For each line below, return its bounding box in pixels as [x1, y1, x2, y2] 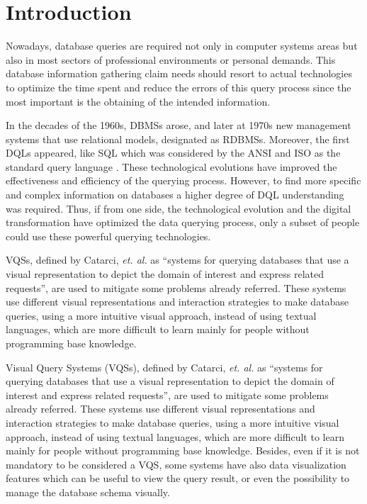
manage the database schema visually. [6, 484, 170, 499]
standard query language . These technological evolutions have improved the [6, 159, 337, 174]
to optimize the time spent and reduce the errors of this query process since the [6, 79, 351, 94]
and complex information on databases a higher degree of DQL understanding [6, 187, 344, 202]
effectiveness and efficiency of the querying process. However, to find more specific [6, 173, 361, 188]
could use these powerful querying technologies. [6, 228, 211, 243]
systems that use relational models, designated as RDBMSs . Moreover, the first [6, 131, 350, 146]
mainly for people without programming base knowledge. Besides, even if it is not [6, 443, 360, 458]
